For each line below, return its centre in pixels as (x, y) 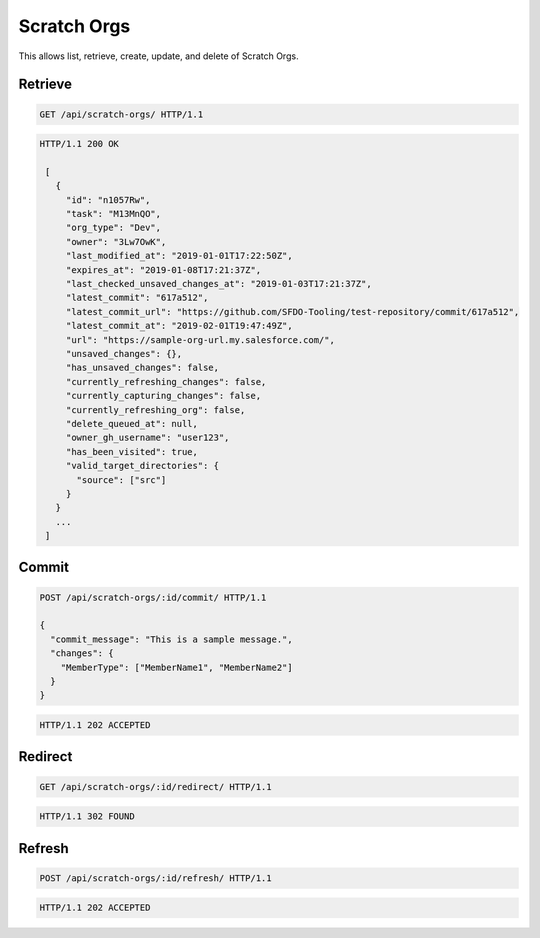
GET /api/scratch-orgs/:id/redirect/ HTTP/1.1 (155, 786)
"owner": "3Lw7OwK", (116, 241)
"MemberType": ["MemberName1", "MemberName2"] (177, 667)
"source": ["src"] (121, 479)
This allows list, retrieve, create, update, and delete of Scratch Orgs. (158, 56)
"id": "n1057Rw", (108, 199)
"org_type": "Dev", (113, 228)
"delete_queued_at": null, (132, 423)
